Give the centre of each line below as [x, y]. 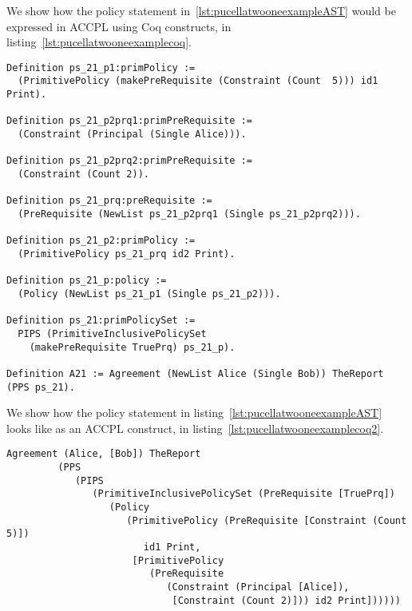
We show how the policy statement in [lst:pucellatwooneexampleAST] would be [201, 10]
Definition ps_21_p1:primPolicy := [101, 67]
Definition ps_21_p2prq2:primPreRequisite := [129, 161]
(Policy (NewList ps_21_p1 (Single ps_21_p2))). [149, 294]
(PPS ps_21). [41, 387]
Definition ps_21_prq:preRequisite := [109, 201]
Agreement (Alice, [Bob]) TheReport [104, 454]
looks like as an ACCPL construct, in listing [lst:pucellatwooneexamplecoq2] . [195, 428]
